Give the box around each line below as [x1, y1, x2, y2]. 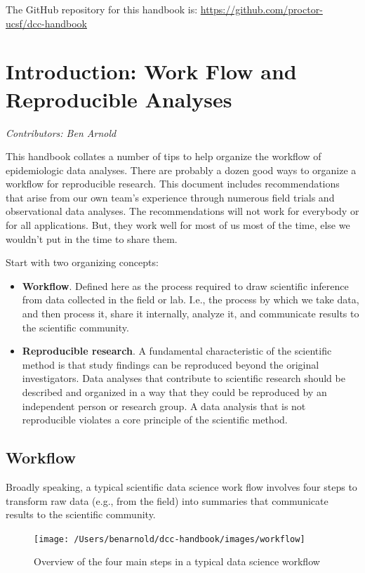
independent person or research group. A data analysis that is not [22, 398, 306, 413]
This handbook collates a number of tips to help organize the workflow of [6, 149, 321, 164]
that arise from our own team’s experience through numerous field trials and [6, 190, 335, 204]
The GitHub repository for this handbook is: [6, 2, 198, 16]
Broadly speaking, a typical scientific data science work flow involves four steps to [6, 479, 357, 494]
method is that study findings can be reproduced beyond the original [22, 357, 319, 371]
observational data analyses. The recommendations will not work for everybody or [6, 204, 359, 218]
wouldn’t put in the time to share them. [6, 231, 178, 246]
